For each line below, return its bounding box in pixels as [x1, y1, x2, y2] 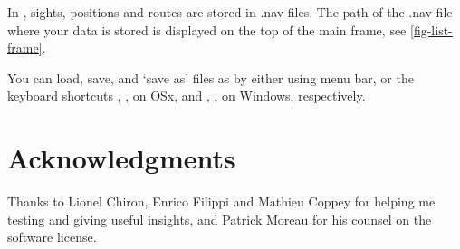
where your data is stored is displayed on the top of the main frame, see [7, 20, 407, 39]
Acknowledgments [7, 139, 235, 177]
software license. [7, 227, 97, 246]
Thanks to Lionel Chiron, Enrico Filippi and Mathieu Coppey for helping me [7, 192, 436, 211]
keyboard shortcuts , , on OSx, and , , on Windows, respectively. [7, 86, 366, 105]
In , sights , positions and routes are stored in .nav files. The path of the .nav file [7, 3, 453, 21]
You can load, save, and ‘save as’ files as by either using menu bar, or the [7, 68, 414, 87]
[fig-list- [410, 20, 453, 39]
